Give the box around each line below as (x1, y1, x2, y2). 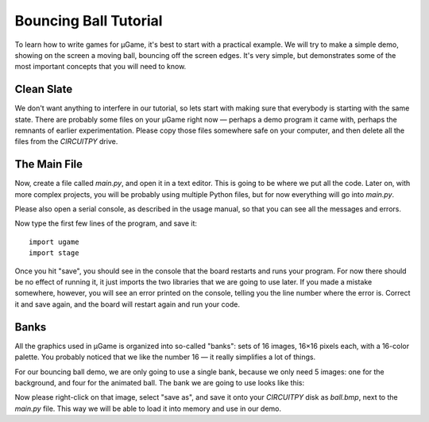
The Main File (14, 157, 83, 171)
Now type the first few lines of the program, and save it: (14, 219, 198, 228)
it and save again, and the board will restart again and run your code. (14, 299, 240, 309)
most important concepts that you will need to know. (14, 62, 187, 72)
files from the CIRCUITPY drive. (14, 137, 118, 146)
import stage (29, 249, 79, 257)
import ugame (29, 237, 79, 246)
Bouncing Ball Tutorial (14, 12, 163, 29)
